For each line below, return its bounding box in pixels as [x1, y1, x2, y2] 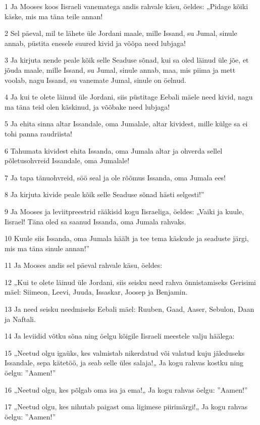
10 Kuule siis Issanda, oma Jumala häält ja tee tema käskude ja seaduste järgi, [5, 233, 249, 244]
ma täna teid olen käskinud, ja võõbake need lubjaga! [5, 101, 170, 112]
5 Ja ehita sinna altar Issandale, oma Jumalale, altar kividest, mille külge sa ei [5, 118, 248, 129]
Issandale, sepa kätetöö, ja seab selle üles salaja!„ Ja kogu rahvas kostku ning [5, 357, 244, 368]
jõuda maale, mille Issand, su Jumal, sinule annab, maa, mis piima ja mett [5, 64, 236, 75]
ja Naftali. [5, 313, 36, 324]
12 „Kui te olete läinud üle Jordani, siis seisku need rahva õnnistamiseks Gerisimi [5, 276, 256, 287]
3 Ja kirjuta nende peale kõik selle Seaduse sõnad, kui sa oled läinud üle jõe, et [5, 55, 249, 65]
